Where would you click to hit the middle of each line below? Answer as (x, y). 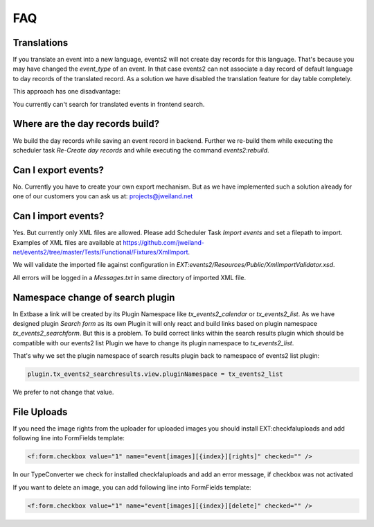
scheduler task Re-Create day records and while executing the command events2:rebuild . (141, 150)
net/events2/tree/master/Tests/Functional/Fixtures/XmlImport (100, 252)
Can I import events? (59, 216)
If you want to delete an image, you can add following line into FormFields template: (132, 487)
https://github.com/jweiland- (163, 242)
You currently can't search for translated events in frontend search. (109, 104)
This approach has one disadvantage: (66, 92)
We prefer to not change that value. (63, 392)
